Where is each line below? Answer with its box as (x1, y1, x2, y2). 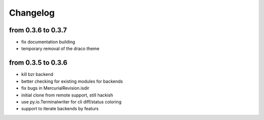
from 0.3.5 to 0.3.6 (9, 59, 68, 67)
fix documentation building (21, 39, 75, 45)
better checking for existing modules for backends (21, 78, 123, 84)
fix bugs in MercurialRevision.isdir (21, 85, 90, 91)
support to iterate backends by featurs (21, 106, 99, 112)
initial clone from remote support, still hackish (21, 92, 113, 98)
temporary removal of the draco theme (21, 46, 100, 51)
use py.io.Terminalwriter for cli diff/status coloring (21, 98, 122, 105)
